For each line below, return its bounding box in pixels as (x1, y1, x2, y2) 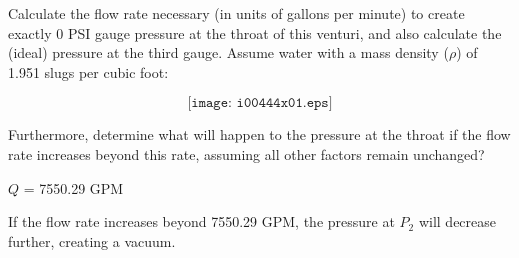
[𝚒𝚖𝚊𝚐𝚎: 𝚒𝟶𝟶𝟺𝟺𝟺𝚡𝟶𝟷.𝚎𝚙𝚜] (187, 96, 333, 111)
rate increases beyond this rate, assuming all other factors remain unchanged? (8, 143, 485, 164)
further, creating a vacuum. (8, 230, 176, 251)
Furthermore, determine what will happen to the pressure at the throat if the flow (8, 124, 511, 145)
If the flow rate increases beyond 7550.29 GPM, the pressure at (8, 211, 395, 232)
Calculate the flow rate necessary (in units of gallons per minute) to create (8, 3, 465, 23)
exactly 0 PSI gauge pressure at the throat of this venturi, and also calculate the (8, 22, 502, 43)
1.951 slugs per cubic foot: (8, 61, 169, 82)
